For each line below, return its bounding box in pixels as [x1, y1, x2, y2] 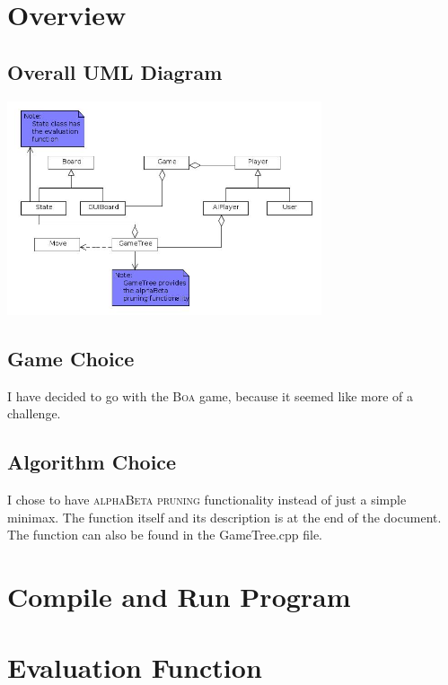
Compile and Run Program [7, 578, 351, 615]
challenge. [7, 404, 61, 423]
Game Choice [7, 344, 135, 372]
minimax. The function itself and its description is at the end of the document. [7, 507, 442, 526]
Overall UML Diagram [7, 57, 223, 85]
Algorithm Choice [7, 448, 177, 476]
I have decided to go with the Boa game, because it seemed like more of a [7, 386, 414, 405]
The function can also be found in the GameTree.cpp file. [7, 525, 323, 544]
